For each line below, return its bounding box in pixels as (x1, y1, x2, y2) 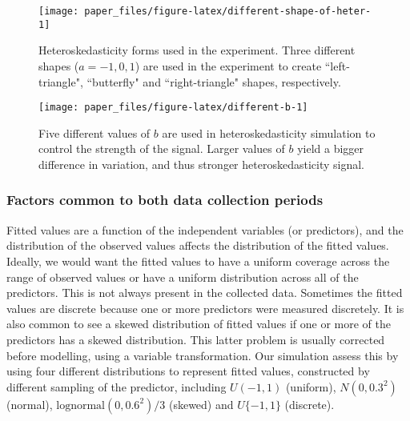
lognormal (56, 399, 105, 411)
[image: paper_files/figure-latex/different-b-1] (38, 102, 308, 114)
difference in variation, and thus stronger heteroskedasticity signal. (38, 155, 364, 172)
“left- (324, 57, 350, 74)
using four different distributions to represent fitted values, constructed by (6, 363, 370, 379)
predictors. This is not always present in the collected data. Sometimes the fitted (6, 284, 403, 301)
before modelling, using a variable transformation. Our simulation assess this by (6, 347, 399, 363)
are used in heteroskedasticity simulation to (162, 124, 376, 141)
